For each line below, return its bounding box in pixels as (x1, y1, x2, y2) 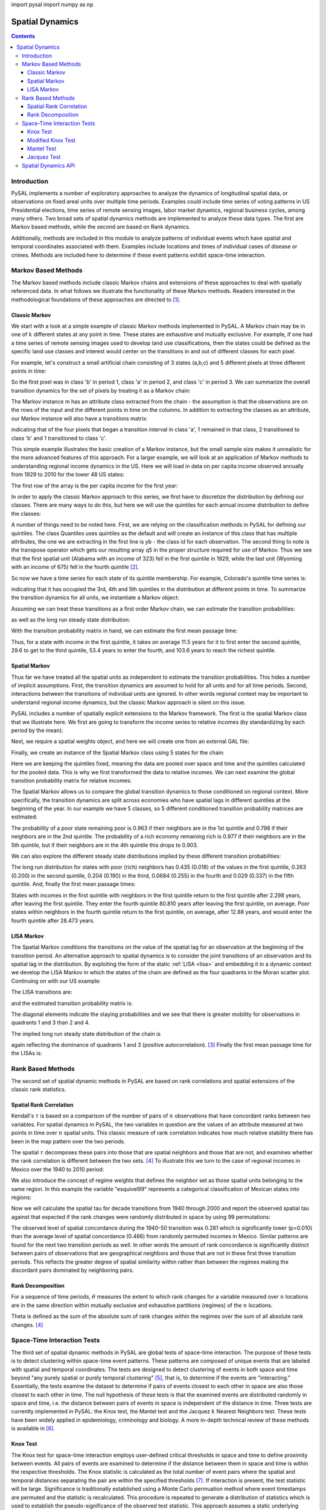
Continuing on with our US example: (11, 977, 101, 985)
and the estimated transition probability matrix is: (11, 1000, 133, 1007)
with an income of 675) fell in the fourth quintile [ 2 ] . (11, 564, 139, 571)
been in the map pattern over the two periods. (11, 1137, 126, 1145)
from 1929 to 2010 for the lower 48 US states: (11, 471, 125, 478)
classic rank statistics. (11, 1086, 66, 1093)
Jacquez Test (27, 153, 61, 161)
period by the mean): (11, 727, 63, 734)
